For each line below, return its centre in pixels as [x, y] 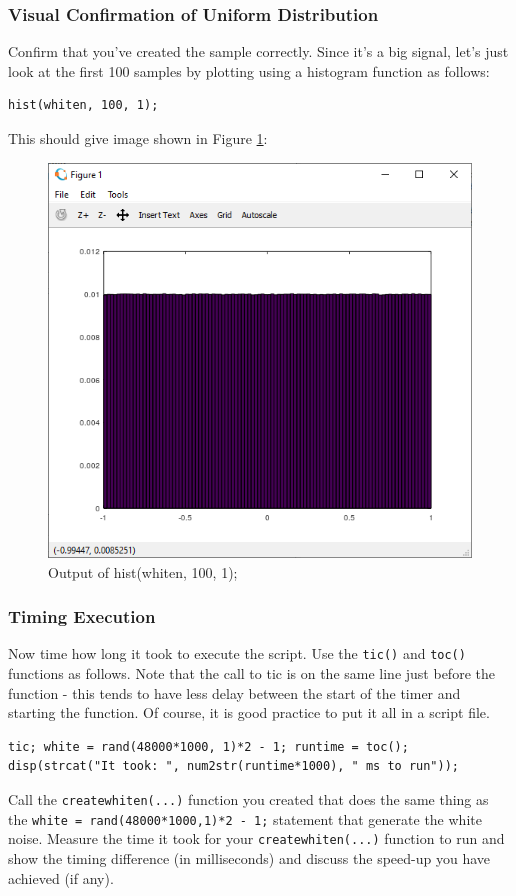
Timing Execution [82, 616]
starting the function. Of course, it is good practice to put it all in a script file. [249, 712]
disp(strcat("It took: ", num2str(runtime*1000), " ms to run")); [234, 766]
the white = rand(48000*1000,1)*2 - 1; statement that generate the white [245, 818]
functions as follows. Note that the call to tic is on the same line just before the [251, 672]
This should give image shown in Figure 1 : [138, 138]
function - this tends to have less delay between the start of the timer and [234, 692]
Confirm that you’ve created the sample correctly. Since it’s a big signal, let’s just [258, 51]
